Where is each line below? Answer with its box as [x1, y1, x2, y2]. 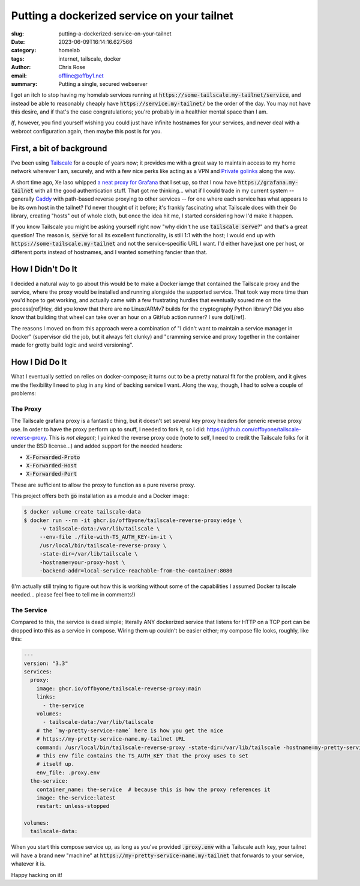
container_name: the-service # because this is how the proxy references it [36, 786, 271, 793]
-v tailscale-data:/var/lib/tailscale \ [39, 526, 160, 532]
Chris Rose [58, 64, 86, 71]
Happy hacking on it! [11, 871, 62, 878]
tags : [11, 55, 25, 62]
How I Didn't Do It [11, 264, 77, 275]
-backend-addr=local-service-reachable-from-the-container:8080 [39, 567, 233, 574]
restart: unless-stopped [36, 803, 110, 810]
